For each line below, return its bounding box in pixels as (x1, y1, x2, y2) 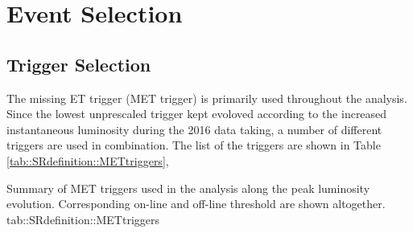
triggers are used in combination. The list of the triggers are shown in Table (6, 137, 381, 153)
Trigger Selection (6, 51, 151, 76)
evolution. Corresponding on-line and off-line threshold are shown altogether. (6, 195, 386, 212)
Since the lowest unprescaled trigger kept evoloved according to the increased (6, 105, 387, 122)
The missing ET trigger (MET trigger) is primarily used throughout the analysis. (6, 89, 407, 106)
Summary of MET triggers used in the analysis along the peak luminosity (6, 179, 370, 196)
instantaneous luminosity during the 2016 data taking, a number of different (6, 121, 382, 137)
